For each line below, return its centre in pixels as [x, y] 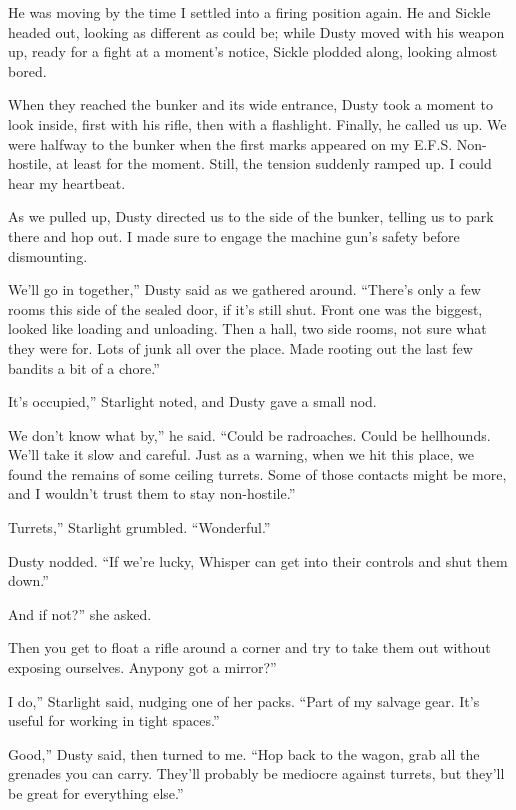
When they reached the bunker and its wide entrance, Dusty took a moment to [251, 104]
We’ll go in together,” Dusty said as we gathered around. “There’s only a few [244, 289]
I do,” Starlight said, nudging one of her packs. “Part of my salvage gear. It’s [244, 700]
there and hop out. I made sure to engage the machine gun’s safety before [234, 235]
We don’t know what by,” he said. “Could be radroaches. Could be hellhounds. [249, 434]
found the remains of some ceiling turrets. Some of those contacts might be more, [257, 473]
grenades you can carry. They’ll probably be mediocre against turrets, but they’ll [256, 773]
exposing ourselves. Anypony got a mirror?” [142, 667]
